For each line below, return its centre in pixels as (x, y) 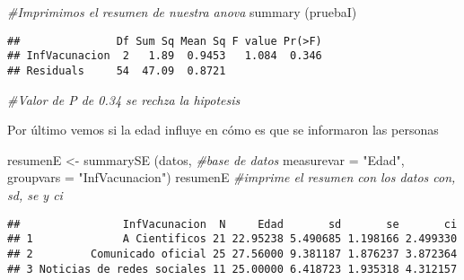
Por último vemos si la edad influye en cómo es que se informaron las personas (223, 130)
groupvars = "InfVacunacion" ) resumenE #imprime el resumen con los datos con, (232, 177)
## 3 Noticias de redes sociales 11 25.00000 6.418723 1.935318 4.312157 (232, 269)
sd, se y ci (35, 194)
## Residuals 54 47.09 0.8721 (117, 70)
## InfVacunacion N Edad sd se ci (232, 224)
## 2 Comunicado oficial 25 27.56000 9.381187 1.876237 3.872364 (232, 254)
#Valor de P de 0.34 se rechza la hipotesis (124, 99)
